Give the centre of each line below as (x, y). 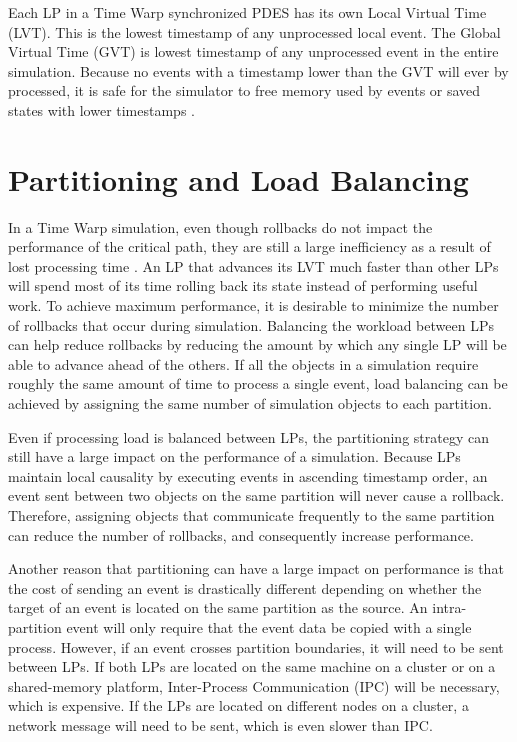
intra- (449, 607)
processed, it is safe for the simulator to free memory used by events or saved (244, 90)
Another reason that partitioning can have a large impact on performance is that (256, 568)
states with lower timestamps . (101, 109)
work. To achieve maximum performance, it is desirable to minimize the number (253, 305)
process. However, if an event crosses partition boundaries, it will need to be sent (256, 646)
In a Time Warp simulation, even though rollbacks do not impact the (220, 226)
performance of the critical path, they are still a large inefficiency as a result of (249, 246)
